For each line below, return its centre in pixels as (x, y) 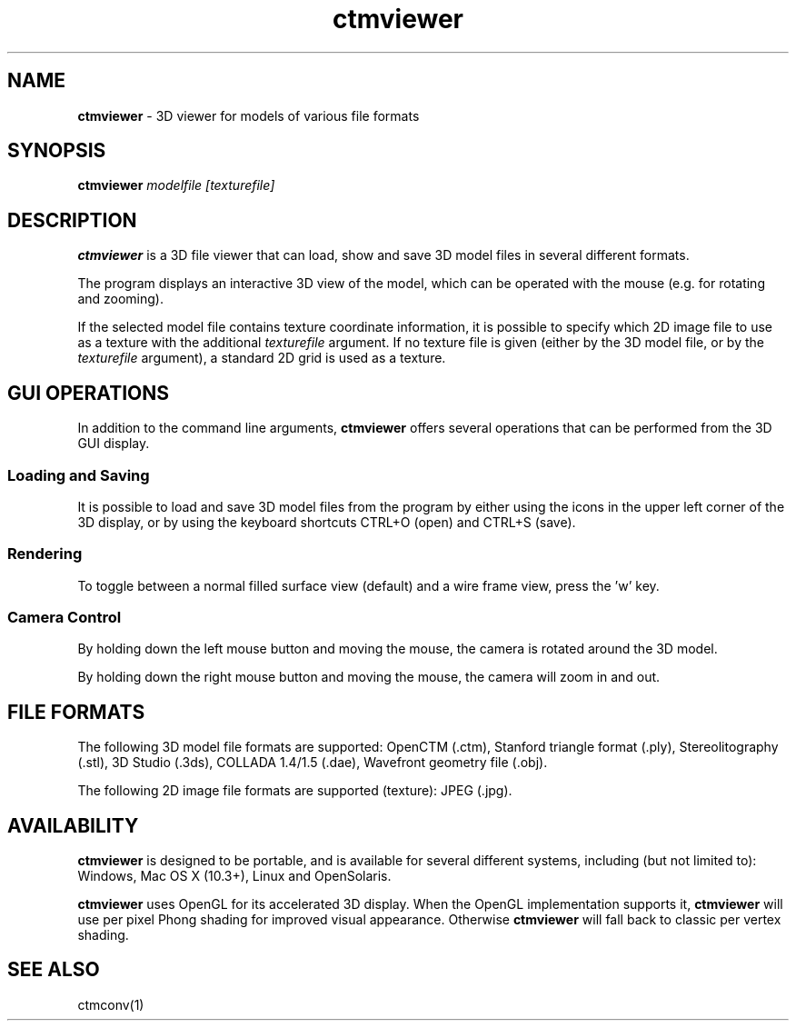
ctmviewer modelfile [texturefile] (176, 185)
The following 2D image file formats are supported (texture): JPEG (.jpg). (295, 791)
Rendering (45, 554)
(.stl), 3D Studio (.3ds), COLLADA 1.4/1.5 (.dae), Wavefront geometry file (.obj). (313, 763)
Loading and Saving (79, 475)
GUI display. (114, 444)
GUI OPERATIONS (88, 393)
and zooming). (120, 299)
